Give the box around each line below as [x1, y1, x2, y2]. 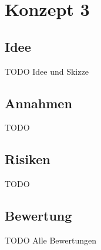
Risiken [5, 150, 51, 168]
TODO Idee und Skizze [5, 65, 89, 77]
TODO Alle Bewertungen [5, 234, 96, 246]
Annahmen [5, 94, 72, 112]
